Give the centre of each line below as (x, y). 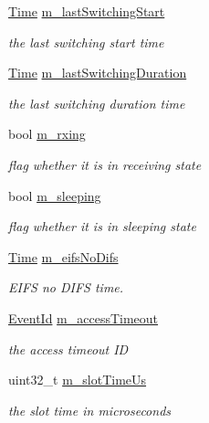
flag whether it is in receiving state (105, 164)
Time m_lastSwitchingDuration (98, 73)
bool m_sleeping (55, 195)
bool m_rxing (47, 134)
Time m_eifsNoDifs (63, 256)
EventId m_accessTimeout (84, 317)
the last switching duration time (97, 103)
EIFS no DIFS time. (66, 287)
